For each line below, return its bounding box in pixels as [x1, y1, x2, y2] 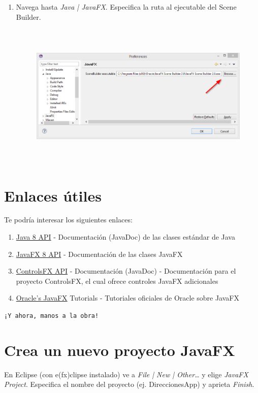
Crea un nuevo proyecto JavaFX [4, 339, 235, 360]
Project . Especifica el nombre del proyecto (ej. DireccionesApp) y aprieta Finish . [4, 379, 254, 389]
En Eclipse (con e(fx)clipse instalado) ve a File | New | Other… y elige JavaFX [4, 369, 248, 379]
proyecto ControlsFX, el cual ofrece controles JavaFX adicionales [16, 275, 218, 286]
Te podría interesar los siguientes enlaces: [4, 214, 133, 225]
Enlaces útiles [4, 185, 102, 206]
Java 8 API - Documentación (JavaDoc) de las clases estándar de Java [16, 232, 235, 242]
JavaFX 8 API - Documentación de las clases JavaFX [16, 248, 183, 259]
